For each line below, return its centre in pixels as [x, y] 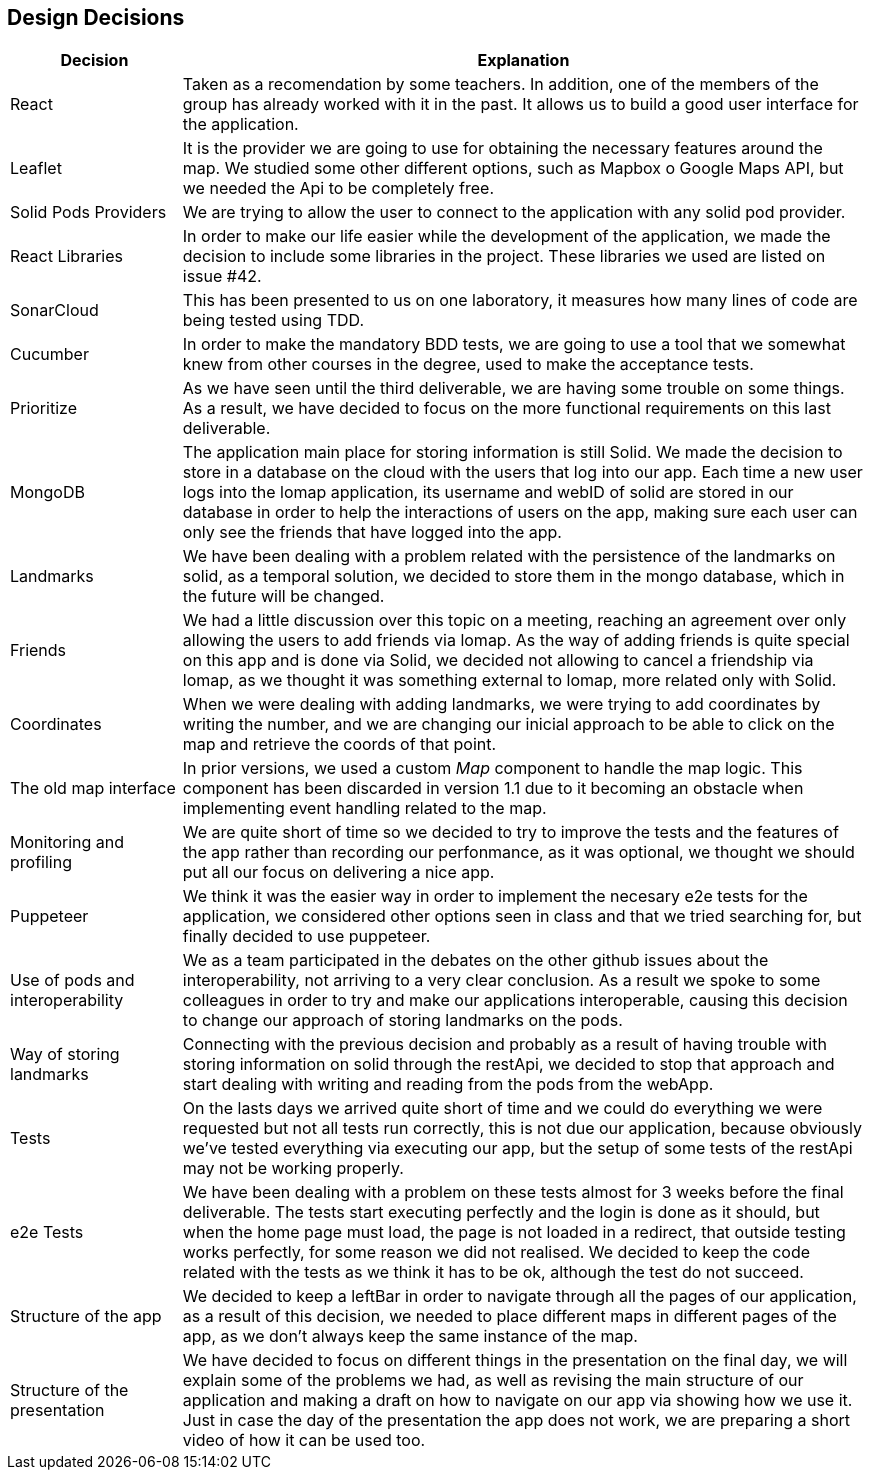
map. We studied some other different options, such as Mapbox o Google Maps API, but [513, 168]
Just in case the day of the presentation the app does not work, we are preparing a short [516, 1420]
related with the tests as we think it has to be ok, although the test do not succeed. [493, 1272]
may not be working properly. [293, 1168]
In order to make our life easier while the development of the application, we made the [506, 236]
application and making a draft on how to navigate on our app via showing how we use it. [517, 1400]
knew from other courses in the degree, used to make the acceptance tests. [468, 364]
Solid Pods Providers [88, 212]
